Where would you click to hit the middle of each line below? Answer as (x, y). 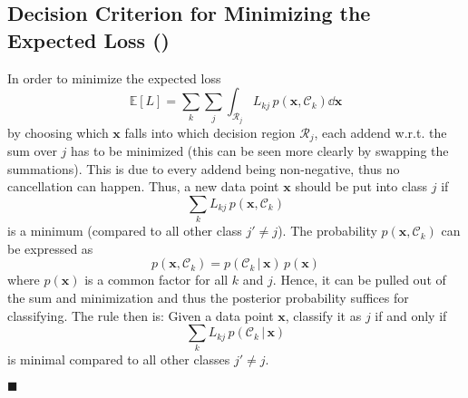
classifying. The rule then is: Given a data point (141, 315)
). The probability (327, 231)
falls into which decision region (210, 132)
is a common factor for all (156, 280)
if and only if (411, 315)
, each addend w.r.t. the (380, 132)
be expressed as (50, 248)
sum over (32, 151)
